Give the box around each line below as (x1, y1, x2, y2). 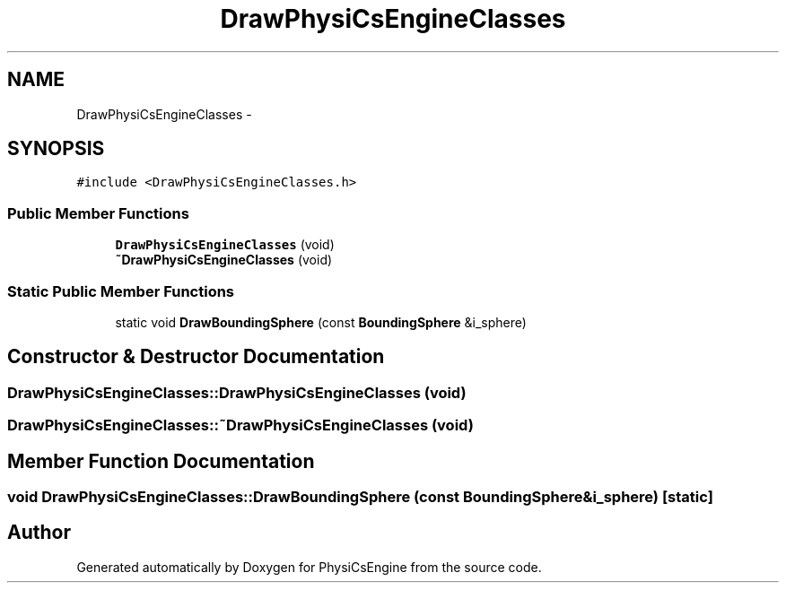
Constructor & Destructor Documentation (7, 345, 385, 369)
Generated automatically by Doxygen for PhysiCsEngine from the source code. (76, 559, 542, 575)
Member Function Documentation (7, 449, 315, 473)
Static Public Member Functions (7, 282, 235, 300)
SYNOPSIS (7, 137, 105, 161)
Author (7, 521, 71, 544)
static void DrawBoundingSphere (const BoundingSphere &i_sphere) (115, 314, 527, 330)
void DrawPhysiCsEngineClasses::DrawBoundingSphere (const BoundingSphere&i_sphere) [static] (7, 488, 713, 506)
